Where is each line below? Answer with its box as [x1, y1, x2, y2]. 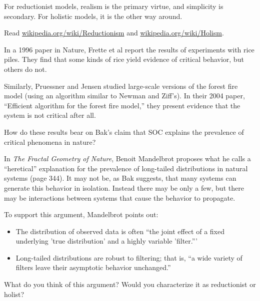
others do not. [4, 63, 47, 74]
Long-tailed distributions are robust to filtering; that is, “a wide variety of [15, 252, 242, 263]
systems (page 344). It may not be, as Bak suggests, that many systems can [4, 173, 236, 183]
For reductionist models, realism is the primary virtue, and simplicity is [4, 1, 223, 11]
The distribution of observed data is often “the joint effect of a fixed [15, 226, 224, 236]
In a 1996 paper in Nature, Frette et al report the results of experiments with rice [4, 44, 254, 54]
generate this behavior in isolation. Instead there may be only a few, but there [4, 182, 244, 193]
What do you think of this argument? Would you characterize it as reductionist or [4, 279, 256, 290]
